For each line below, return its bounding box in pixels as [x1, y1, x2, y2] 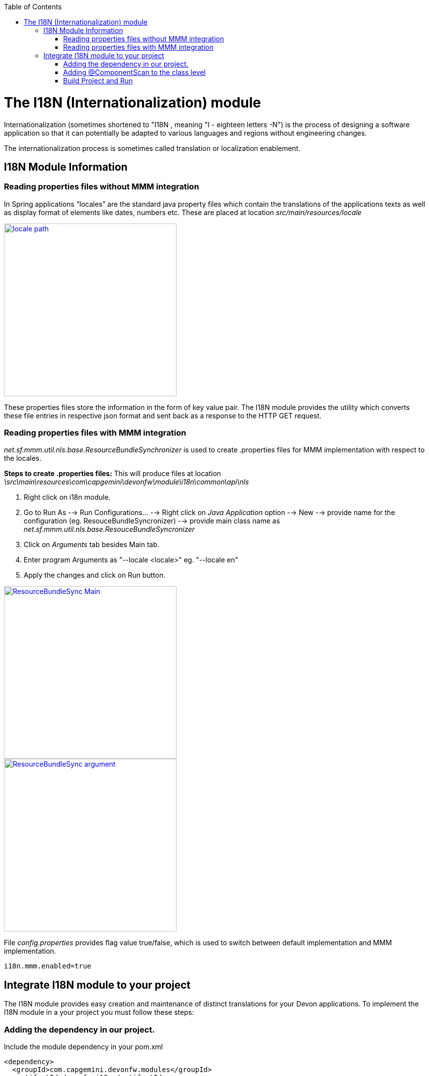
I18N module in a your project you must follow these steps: [4, 1008, 194, 1017]
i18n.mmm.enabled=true [4, 962, 92, 970]
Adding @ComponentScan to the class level [63, 68, 206, 76]
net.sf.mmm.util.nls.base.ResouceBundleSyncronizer [24, 525, 195, 534]
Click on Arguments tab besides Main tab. [24, 540, 160, 549]
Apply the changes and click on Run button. [24, 571, 166, 580]
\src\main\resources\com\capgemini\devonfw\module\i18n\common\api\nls [4, 478, 249, 486]
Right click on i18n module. [24, 493, 110, 502]
